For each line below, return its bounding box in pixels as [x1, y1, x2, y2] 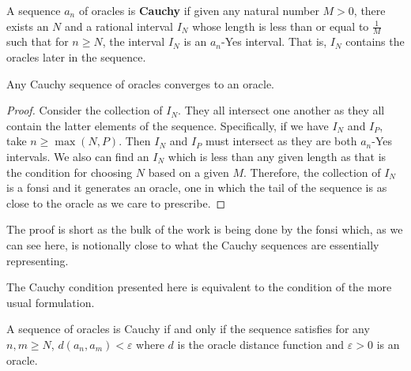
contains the [345, 33, 405, 50]
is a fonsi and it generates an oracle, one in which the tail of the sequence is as [6, 179, 387, 196]
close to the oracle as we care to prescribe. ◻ [6, 194, 226, 211]
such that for [6, 33, 69, 50]
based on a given [148, 163, 229, 180]
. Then [119, 133, 151, 149]
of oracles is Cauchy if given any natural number [78, 2, 319, 18]
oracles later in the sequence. [6, 49, 146, 66]
